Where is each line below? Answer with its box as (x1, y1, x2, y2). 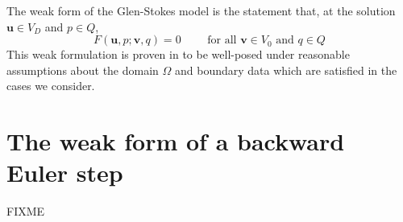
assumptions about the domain (6, 61, 159, 78)
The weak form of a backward (6, 125, 345, 158)
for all (207, 35, 237, 47)
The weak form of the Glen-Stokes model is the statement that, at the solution (6, 2, 396, 18)
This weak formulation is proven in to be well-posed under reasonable (6, 46, 350, 63)
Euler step (6, 156, 123, 189)
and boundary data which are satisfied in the (175, 61, 397, 78)
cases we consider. (6, 77, 95, 94)
